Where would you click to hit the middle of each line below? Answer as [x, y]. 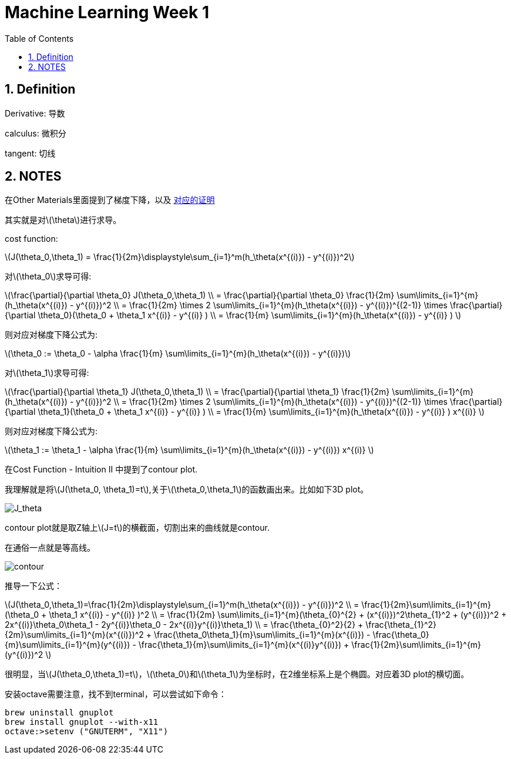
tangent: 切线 [30, 153]
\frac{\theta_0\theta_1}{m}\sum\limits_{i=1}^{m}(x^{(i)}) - [262, 635]
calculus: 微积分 [36, 133]
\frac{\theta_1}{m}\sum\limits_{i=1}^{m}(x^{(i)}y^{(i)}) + [244, 645]
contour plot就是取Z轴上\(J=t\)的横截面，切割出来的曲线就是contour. [137, 528]
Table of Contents [39, 38]
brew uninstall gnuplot [59, 713]
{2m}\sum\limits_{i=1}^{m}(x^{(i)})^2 [74, 635]
